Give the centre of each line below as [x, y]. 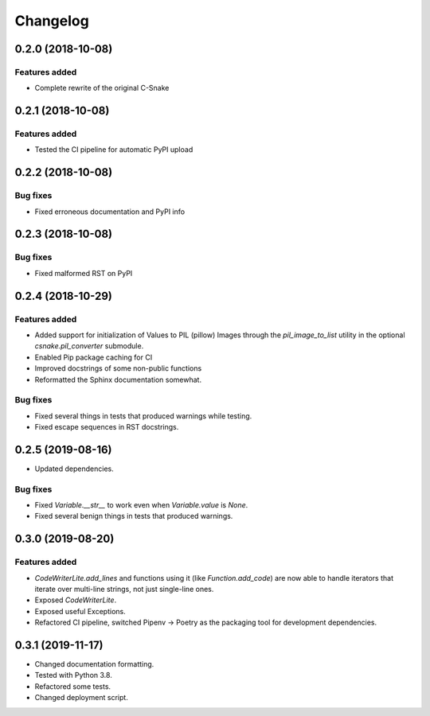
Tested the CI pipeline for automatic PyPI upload [114, 150]
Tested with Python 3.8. [74, 675]
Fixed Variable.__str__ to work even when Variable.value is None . [141, 505]
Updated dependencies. [74, 469]
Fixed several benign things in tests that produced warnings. [134, 516]
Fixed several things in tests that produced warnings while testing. [143, 416]
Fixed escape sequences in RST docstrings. [107, 427]
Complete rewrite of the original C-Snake [102, 88]
